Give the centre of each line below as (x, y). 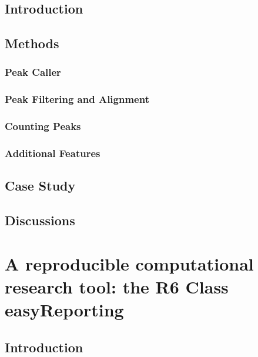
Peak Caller (33, 72)
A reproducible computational (129, 263)
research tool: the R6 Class (117, 286)
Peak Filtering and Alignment (77, 99)
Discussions (40, 220)
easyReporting (64, 310)
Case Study (40, 186)
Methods (32, 43)
